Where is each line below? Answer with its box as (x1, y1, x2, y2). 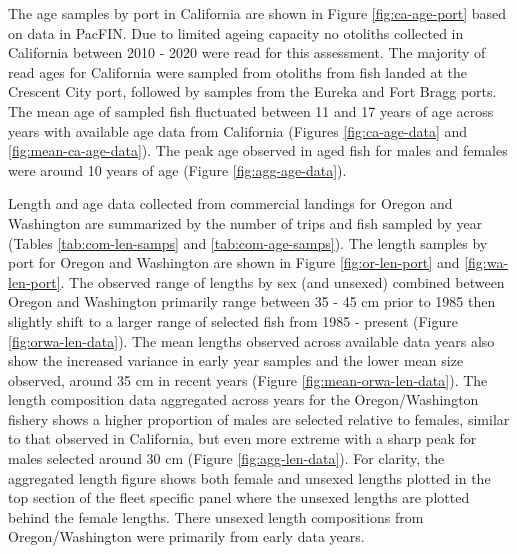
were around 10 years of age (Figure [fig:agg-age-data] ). (8, 159, 347, 180)
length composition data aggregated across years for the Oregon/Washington (8, 389, 479, 410)
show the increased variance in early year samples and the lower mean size (8, 350, 464, 371)
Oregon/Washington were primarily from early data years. (8, 526, 365, 547)
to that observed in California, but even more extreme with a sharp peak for (8, 428, 477, 449)
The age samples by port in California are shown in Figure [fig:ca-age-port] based (8, 3, 507, 23)
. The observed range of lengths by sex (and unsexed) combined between (60, 271, 505, 292)
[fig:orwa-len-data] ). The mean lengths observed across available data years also (8, 330, 495, 351)
